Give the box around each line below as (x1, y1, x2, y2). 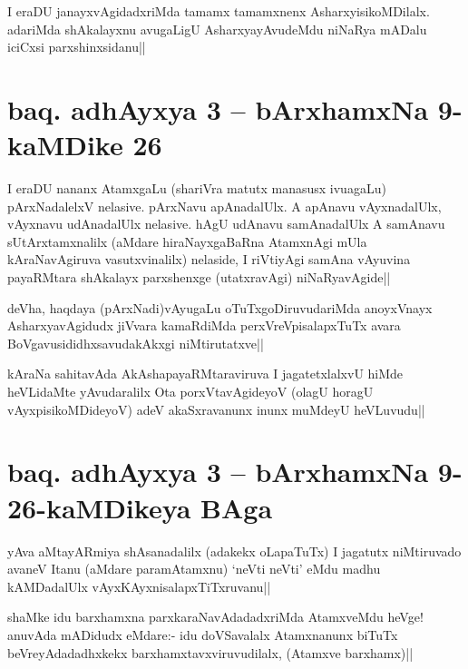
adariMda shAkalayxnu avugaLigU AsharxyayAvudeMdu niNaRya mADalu (7, 19, 427, 38)
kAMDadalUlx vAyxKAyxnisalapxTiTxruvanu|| (7, 576, 271, 595)
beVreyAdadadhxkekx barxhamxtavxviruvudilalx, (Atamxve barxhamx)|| (7, 643, 414, 662)
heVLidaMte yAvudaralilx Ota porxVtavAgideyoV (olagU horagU (7, 382, 374, 401)
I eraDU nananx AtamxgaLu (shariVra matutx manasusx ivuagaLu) (7, 179, 386, 198)
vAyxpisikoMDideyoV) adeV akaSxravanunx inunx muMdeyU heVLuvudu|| (7, 399, 425, 418)
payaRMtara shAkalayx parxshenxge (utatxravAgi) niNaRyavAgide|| (7, 268, 391, 287)
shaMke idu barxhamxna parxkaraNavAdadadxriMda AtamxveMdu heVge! (7, 607, 424, 626)
